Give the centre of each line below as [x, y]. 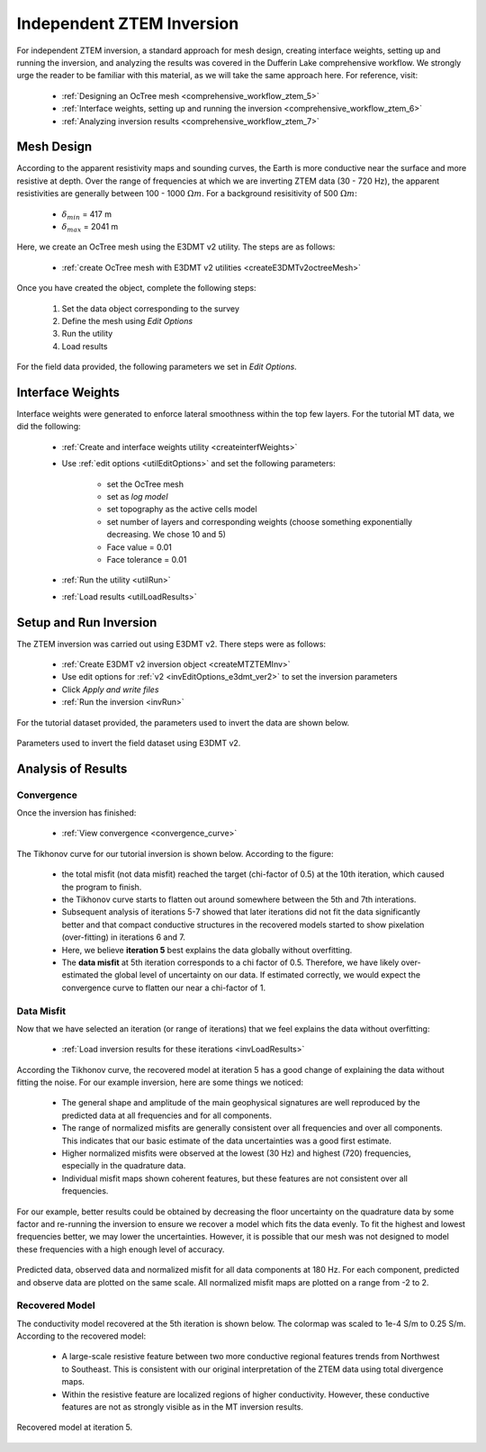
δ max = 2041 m [90, 227]
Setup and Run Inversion [87, 622]
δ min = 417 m [87, 215]
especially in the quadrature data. [124, 1166]
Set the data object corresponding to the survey [151, 308]
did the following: [49, 427]
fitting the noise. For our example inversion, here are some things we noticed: [160, 1082]
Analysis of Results [72, 768]
